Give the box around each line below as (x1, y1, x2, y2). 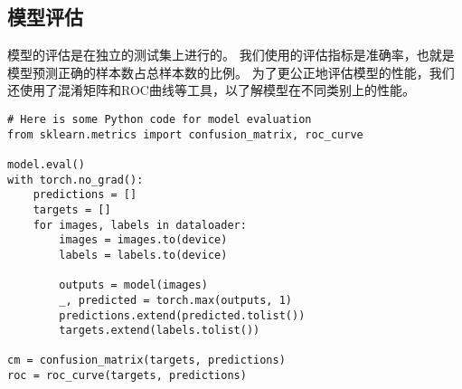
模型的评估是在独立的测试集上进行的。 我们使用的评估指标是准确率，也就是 (7, 45, 455, 64)
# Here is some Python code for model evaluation (7, 112, 312, 126)
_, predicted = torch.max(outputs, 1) (59, 293, 292, 307)
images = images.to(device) (59, 233, 228, 247)
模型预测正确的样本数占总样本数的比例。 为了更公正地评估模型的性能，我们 (7, 62, 455, 81)
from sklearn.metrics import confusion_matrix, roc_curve (7, 128, 363, 141)
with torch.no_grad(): (7, 173, 144, 186)
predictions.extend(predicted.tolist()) (59, 308, 306, 322)
